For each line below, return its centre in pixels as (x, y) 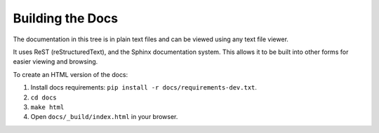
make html (47, 107)
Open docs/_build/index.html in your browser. (104, 117)
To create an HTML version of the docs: (71, 74)
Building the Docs (66, 18)
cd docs (44, 97)
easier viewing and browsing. (55, 62)
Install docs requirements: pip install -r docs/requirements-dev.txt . (144, 87)
